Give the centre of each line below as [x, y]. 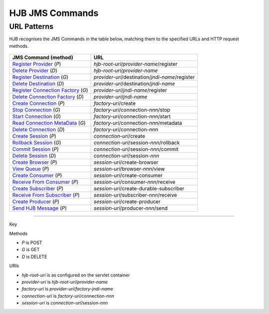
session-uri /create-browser [126, 162]
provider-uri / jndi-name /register [131, 90]
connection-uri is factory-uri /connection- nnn [68, 296]
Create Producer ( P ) [36, 202]
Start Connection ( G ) [37, 116]
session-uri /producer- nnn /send [131, 208]
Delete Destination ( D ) [38, 84]
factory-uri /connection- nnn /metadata [138, 123]
